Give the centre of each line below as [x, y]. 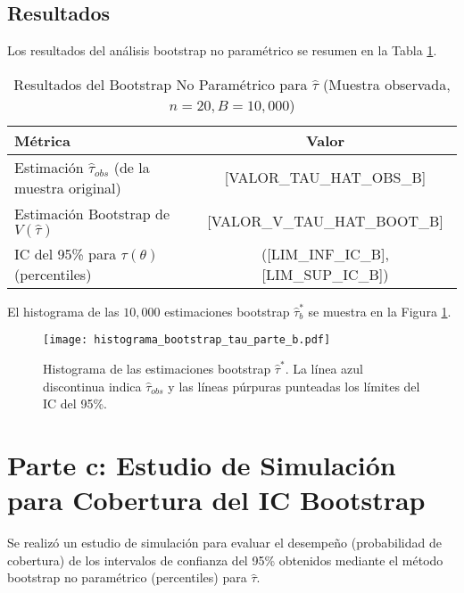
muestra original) [68, 187]
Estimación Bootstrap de [92, 213]
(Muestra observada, [387, 84]
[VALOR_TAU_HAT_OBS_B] [325, 177]
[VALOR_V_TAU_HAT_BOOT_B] [325, 220]
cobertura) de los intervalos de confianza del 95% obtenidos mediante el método [225, 560]
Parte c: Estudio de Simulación [202, 465]
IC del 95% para [66, 253]
